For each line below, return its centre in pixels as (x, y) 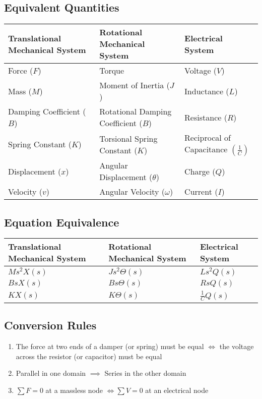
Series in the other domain (145, 373)
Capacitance (206, 149)
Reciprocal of (208, 138)
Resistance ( (206, 117)
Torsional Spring (128, 138)
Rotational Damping (136, 111)
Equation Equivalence (62, 222)
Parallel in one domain (51, 373)
